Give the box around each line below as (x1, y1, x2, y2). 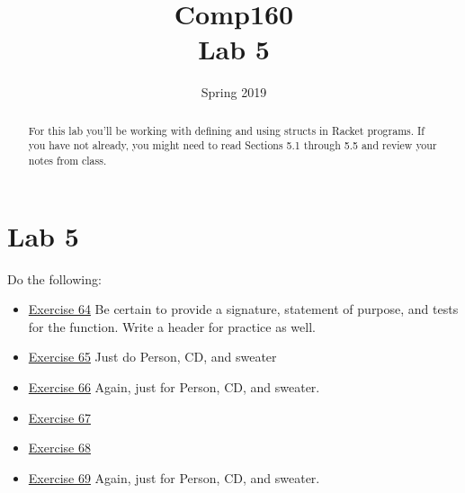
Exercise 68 (28, 438, 91, 457)
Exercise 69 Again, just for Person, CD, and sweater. (28, 468, 320, 487)
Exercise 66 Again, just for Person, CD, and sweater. (28, 377, 320, 396)
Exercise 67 (28, 408, 91, 426)
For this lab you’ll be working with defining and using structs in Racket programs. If (28, 122, 425, 138)
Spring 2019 (201, 83, 267, 102)
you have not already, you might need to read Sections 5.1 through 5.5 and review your (28, 138, 437, 153)
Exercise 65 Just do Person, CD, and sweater (28, 347, 277, 366)
